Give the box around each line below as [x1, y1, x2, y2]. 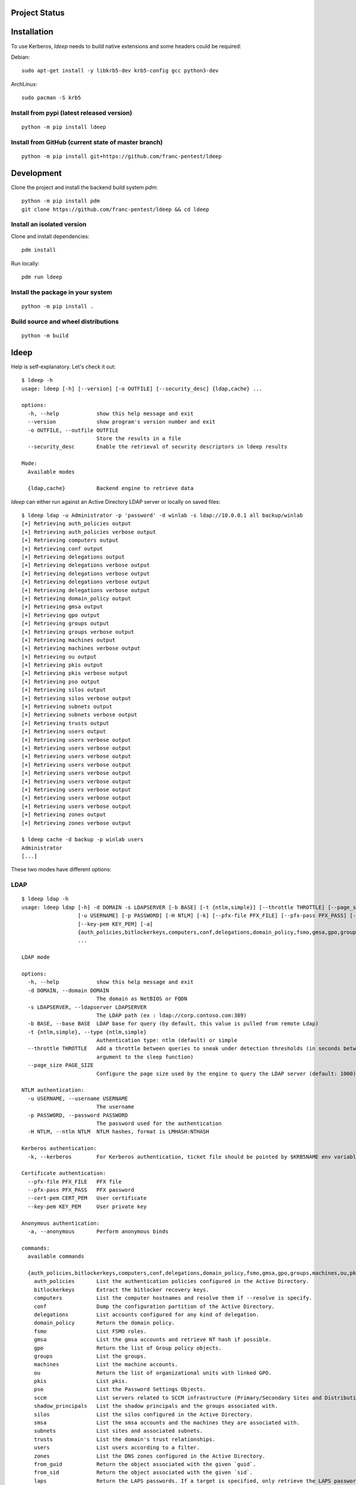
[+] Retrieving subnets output [21, 703, 113, 710]
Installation [11, 27, 53, 37]
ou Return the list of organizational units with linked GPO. [33, 1369, 272, 1376]
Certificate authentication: [21, 1170, 106, 1177]
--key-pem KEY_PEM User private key [27, 1203, 147, 1210]
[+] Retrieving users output [21, 728, 106, 735]
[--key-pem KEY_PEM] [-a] [77, 921, 154, 927]
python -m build [21, 332, 69, 339]
